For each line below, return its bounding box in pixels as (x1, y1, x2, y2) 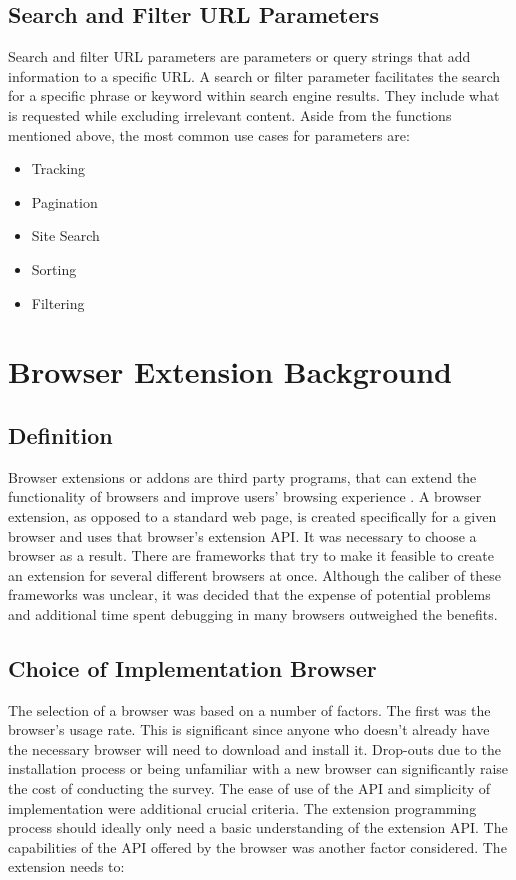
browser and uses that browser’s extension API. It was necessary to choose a (8, 525, 477, 546)
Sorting (31, 258, 77, 279)
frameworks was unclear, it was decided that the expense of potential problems (8, 584, 491, 605)
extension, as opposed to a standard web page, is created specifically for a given (8, 505, 497, 526)
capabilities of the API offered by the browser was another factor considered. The (8, 836, 507, 857)
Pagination (31, 191, 98, 212)
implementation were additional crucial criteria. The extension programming (8, 797, 477, 818)
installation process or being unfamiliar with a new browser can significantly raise (8, 758, 509, 779)
